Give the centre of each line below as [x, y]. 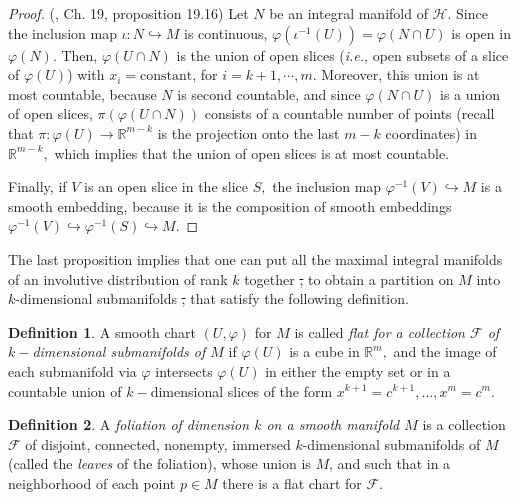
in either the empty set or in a [358, 370]
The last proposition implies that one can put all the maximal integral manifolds [255, 258]
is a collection [464, 424]
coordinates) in [431, 132]
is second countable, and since [269, 93]
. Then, [75, 54]
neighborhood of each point [92, 482]
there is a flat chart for [292, 482]
